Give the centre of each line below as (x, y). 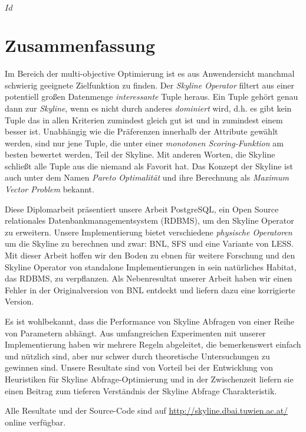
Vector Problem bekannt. (50, 189)
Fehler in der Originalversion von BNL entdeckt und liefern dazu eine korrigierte (150, 289)
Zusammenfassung (80, 45)
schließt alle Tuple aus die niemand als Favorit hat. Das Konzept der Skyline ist (149, 166)
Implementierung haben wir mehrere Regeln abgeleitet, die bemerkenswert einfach (153, 344)
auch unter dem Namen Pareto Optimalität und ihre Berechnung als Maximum (147, 177)
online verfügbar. (35, 422)
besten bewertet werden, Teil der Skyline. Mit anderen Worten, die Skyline (140, 154)
